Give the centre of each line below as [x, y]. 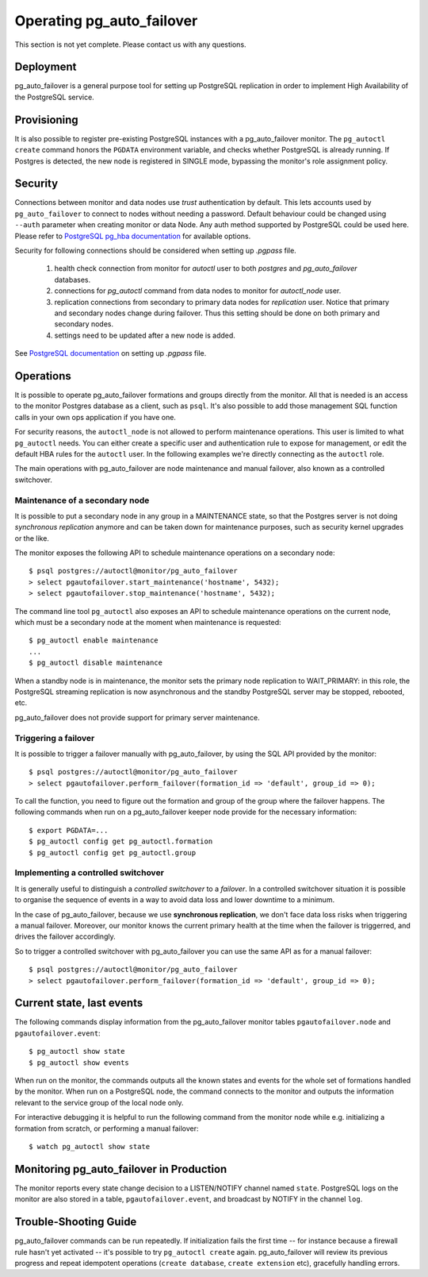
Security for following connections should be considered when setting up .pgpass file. [155, 251]
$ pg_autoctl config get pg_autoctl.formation [121, 841]
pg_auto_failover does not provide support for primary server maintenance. [138, 717]
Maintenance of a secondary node [82, 500]
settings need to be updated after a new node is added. [145, 335]
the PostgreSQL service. [54, 97]
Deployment [46, 67]
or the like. [32, 538]
